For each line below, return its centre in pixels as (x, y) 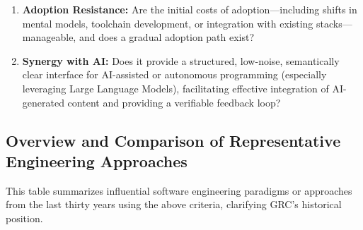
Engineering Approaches (97, 161)
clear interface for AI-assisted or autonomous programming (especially (174, 74)
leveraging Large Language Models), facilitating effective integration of (175, 88)
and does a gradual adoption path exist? (167, 37)
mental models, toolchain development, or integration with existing (168, 23)
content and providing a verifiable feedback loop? (174, 102)
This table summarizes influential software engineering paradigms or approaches (179, 190)
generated (43, 102)
